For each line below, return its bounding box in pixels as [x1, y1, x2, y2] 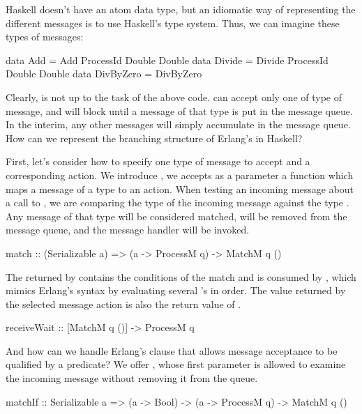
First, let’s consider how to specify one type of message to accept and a [6, 154, 310, 169]
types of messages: [6, 29, 84, 44]
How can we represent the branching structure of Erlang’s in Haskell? [6, 130, 303, 145]
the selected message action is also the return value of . [6, 296, 241, 311]
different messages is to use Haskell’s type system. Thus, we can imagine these [6, 15, 340, 30]
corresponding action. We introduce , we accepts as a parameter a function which [6, 167, 354, 182]
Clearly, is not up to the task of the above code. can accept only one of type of [6, 89, 342, 104]
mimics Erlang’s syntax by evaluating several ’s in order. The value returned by [6, 283, 346, 298]
